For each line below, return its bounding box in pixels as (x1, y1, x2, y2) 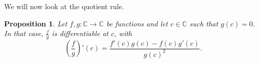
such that (189, 18, 218, 28)
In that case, (4, 28, 44, 39)
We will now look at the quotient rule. (4, 1, 124, 11)
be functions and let (106, 18, 168, 28)
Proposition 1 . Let (4, 18, 67, 28)
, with (114, 28, 132, 39)
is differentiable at (52, 28, 109, 39)
